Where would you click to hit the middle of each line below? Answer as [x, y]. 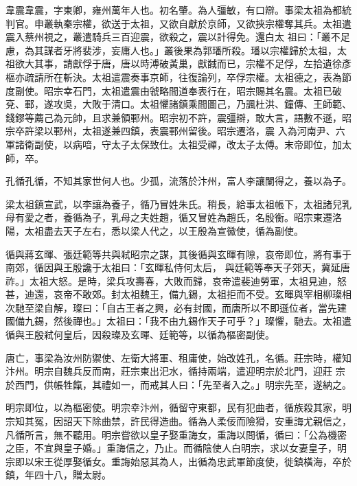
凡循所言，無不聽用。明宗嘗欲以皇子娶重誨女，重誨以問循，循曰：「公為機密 [176, 434]
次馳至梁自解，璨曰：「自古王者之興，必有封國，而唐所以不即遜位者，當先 [171, 307]
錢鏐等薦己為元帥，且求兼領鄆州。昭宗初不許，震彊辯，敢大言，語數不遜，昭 [178, 117]
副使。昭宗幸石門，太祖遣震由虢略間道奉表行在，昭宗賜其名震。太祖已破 [178, 90]
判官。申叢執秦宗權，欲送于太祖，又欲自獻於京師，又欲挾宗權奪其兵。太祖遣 [178, 23]
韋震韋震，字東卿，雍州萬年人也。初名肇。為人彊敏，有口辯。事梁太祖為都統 [178, 10]
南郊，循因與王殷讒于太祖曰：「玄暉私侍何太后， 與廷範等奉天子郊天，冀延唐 [178, 267]
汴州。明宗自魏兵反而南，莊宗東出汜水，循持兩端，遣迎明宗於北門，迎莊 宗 [175, 371]
